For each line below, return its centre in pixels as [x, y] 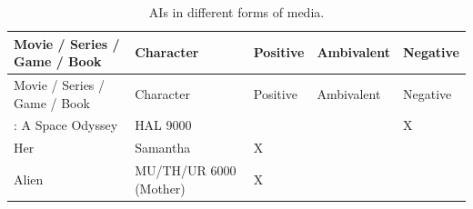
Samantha [163, 148]
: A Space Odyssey [66, 125]
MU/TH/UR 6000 [186, 170]
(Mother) [160, 188]
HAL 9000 [163, 125]
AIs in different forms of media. [236, 12]
